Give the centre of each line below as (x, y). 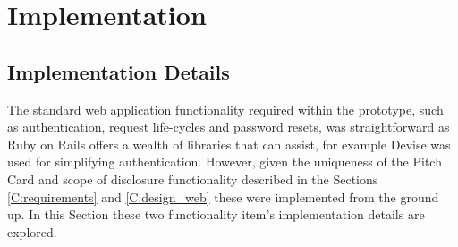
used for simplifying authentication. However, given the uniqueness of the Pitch (225, 162)
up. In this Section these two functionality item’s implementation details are (216, 214)
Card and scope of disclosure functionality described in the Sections (193, 179)
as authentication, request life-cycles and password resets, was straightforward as (229, 127)
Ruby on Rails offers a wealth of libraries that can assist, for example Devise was (229, 144)
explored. (32, 231)
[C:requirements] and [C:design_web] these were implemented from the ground (223, 196)
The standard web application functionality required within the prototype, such (225, 109)
